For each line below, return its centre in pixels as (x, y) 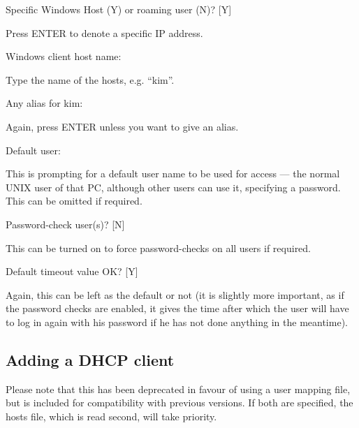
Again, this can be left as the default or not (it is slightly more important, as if (175, 294)
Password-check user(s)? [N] (65, 224)
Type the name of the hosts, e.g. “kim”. (90, 79)
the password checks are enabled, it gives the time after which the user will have (177, 308)
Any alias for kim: (44, 103)
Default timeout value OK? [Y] (72, 271)
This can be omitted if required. (74, 201)
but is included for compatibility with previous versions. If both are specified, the (179, 403)
